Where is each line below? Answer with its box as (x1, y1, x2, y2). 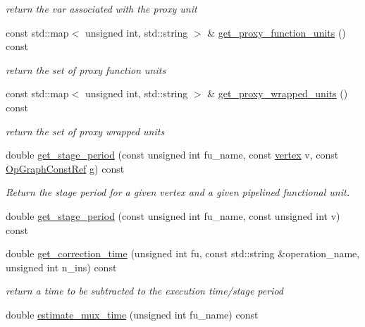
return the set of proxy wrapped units (6, 123, 165, 138)
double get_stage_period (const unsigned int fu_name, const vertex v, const (6, 147, 339, 162)
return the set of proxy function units (6, 62, 166, 77)
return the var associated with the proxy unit (6, 1, 197, 16)
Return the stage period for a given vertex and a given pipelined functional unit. (6, 185, 349, 199)
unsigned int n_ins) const (6, 259, 117, 274)
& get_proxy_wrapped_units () (207, 86, 348, 101)
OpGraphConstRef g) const (6, 161, 125, 175)
